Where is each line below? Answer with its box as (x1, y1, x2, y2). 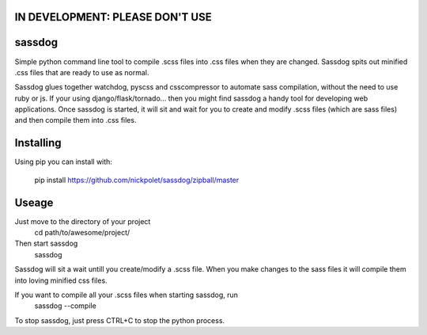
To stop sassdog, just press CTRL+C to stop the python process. (14, 315, 225, 325)
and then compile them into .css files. (14, 116, 137, 125)
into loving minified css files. (14, 276, 108, 285)
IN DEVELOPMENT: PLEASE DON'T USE (14, 10, 213, 24)
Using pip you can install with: (14, 157, 112, 166)
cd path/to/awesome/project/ (34, 228, 130, 238)
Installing (14, 136, 62, 150)
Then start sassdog (14, 238, 78, 249)
